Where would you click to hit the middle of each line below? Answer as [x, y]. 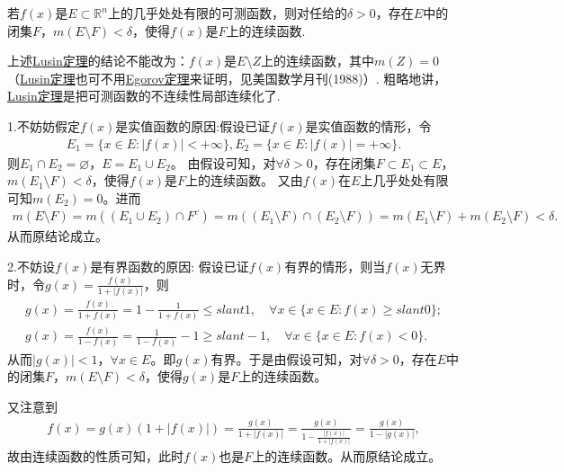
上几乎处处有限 [404, 180]
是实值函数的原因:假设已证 [193, 125]
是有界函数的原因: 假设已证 [170, 266]
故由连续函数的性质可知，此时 [95, 456]
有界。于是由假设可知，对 [286, 358]
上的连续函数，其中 [318, 61]
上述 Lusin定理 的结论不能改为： [98, 61]
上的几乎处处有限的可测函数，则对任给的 [227, 13]
